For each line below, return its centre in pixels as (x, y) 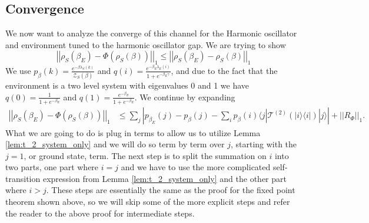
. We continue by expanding (185, 97)
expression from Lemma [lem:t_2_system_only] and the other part (164, 178)
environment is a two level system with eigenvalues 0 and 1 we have (127, 85)
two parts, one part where (52, 167)
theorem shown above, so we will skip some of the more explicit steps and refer (148, 202)
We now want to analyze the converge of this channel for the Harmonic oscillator (151, 33)
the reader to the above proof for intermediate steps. (100, 213)
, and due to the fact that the (224, 70)
